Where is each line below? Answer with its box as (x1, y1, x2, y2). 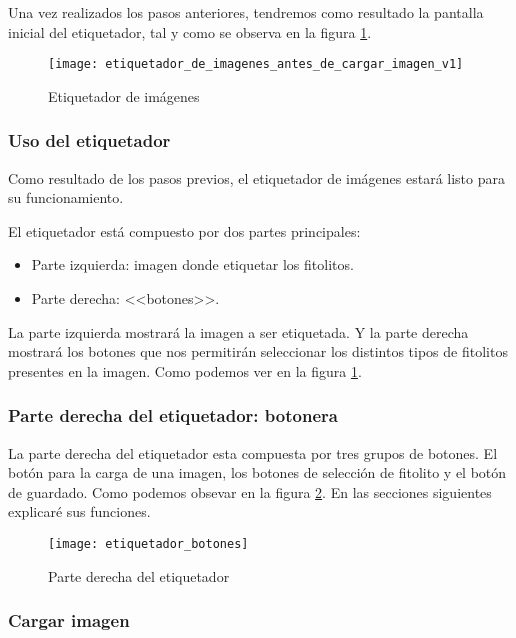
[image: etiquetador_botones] (48, 537, 249, 551)
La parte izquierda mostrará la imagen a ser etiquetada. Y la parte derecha (8, 321, 469, 342)
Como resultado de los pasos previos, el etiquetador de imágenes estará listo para (8, 167, 505, 188)
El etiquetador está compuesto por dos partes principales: (8, 220, 361, 241)
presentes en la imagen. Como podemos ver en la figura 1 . (8, 360, 362, 381)
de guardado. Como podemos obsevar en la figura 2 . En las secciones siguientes (8, 481, 492, 502)
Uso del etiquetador (8, 128, 171, 153)
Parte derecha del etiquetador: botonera (8, 403, 338, 428)
